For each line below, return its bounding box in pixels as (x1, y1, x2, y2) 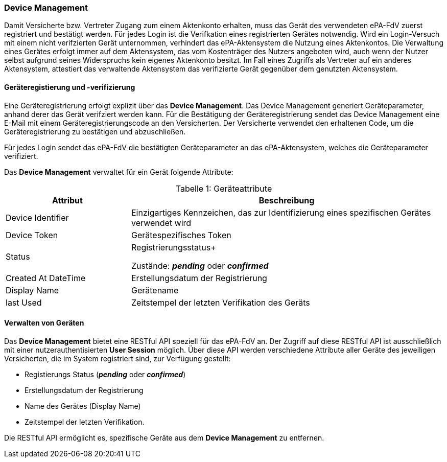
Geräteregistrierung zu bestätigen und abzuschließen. (4, 127, 186, 136)
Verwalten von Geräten (4, 318, 84, 328)
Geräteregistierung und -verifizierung (4, 82, 135, 91)
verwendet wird (131, 217, 192, 228)
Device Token (6, 229, 58, 240)
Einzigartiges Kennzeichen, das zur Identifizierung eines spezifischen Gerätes (131, 207, 431, 218)
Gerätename (131, 285, 179, 295)
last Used (6, 297, 42, 308)
